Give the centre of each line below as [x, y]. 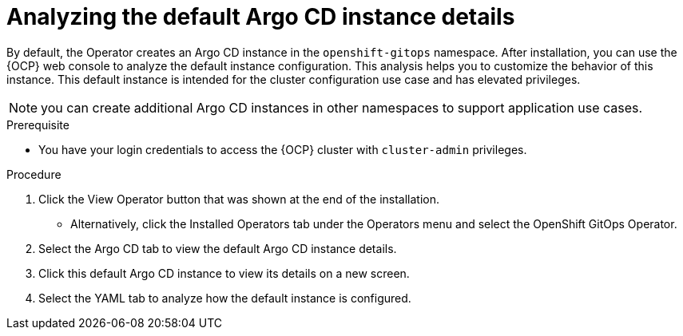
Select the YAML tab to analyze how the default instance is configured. [225, 298]
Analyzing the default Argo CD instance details [261, 17]
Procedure [34, 174]
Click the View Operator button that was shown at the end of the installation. [239, 199]
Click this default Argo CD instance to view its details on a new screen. [224, 273]
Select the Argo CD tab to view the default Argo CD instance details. [218, 248]
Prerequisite [38, 125]
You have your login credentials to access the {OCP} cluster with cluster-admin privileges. [283, 149]
